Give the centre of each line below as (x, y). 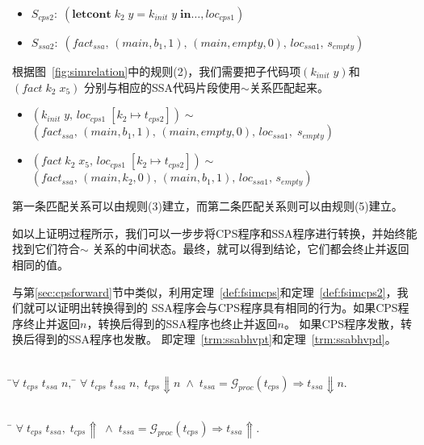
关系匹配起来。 (289, 87)
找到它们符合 (46, 249)
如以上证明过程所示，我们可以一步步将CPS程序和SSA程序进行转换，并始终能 (215, 233)
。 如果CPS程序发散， (342, 323)
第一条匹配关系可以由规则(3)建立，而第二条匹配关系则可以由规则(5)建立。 (208, 206)
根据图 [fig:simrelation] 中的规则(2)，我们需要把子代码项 (157, 71)
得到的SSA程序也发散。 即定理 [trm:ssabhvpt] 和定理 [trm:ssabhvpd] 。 (215, 339)
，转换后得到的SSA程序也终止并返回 (182, 323)
